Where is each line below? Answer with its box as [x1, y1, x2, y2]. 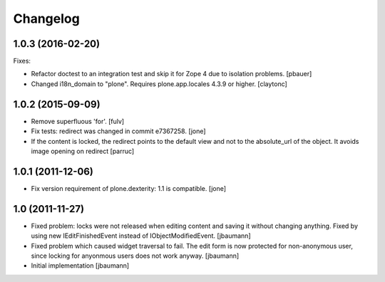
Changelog [13, 11, 80, 26]
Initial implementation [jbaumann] [31, 261, 130, 270]
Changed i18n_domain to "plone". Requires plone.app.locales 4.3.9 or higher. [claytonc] [31, 79, 288, 88]
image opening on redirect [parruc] [31, 147, 135, 155]
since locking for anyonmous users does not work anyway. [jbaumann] [31, 251, 240, 260]
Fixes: [13, 57, 31, 66]
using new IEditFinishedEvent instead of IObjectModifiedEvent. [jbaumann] [31, 231, 251, 240]
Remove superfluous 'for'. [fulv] [31, 117, 125, 125]
